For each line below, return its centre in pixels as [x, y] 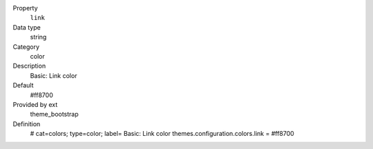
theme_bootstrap [54, 115]
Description [29, 66]
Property [25, 8]
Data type [27, 27]
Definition [27, 123]
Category [26, 47]
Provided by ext [35, 104]
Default [23, 86]
